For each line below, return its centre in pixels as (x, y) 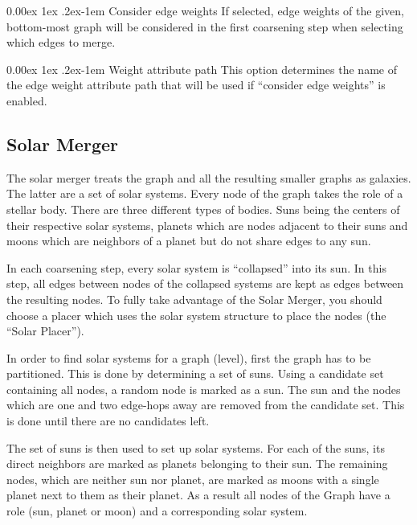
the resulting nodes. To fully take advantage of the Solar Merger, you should (194, 299)
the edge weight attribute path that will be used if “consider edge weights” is (196, 85)
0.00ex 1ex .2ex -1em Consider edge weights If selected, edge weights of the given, (205, 10)
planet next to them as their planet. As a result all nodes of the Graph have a (198, 495)
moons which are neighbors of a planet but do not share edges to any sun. (189, 241)
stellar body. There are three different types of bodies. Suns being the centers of (203, 209)
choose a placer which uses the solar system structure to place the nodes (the (196, 315)
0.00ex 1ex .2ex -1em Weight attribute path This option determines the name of (202, 69)
